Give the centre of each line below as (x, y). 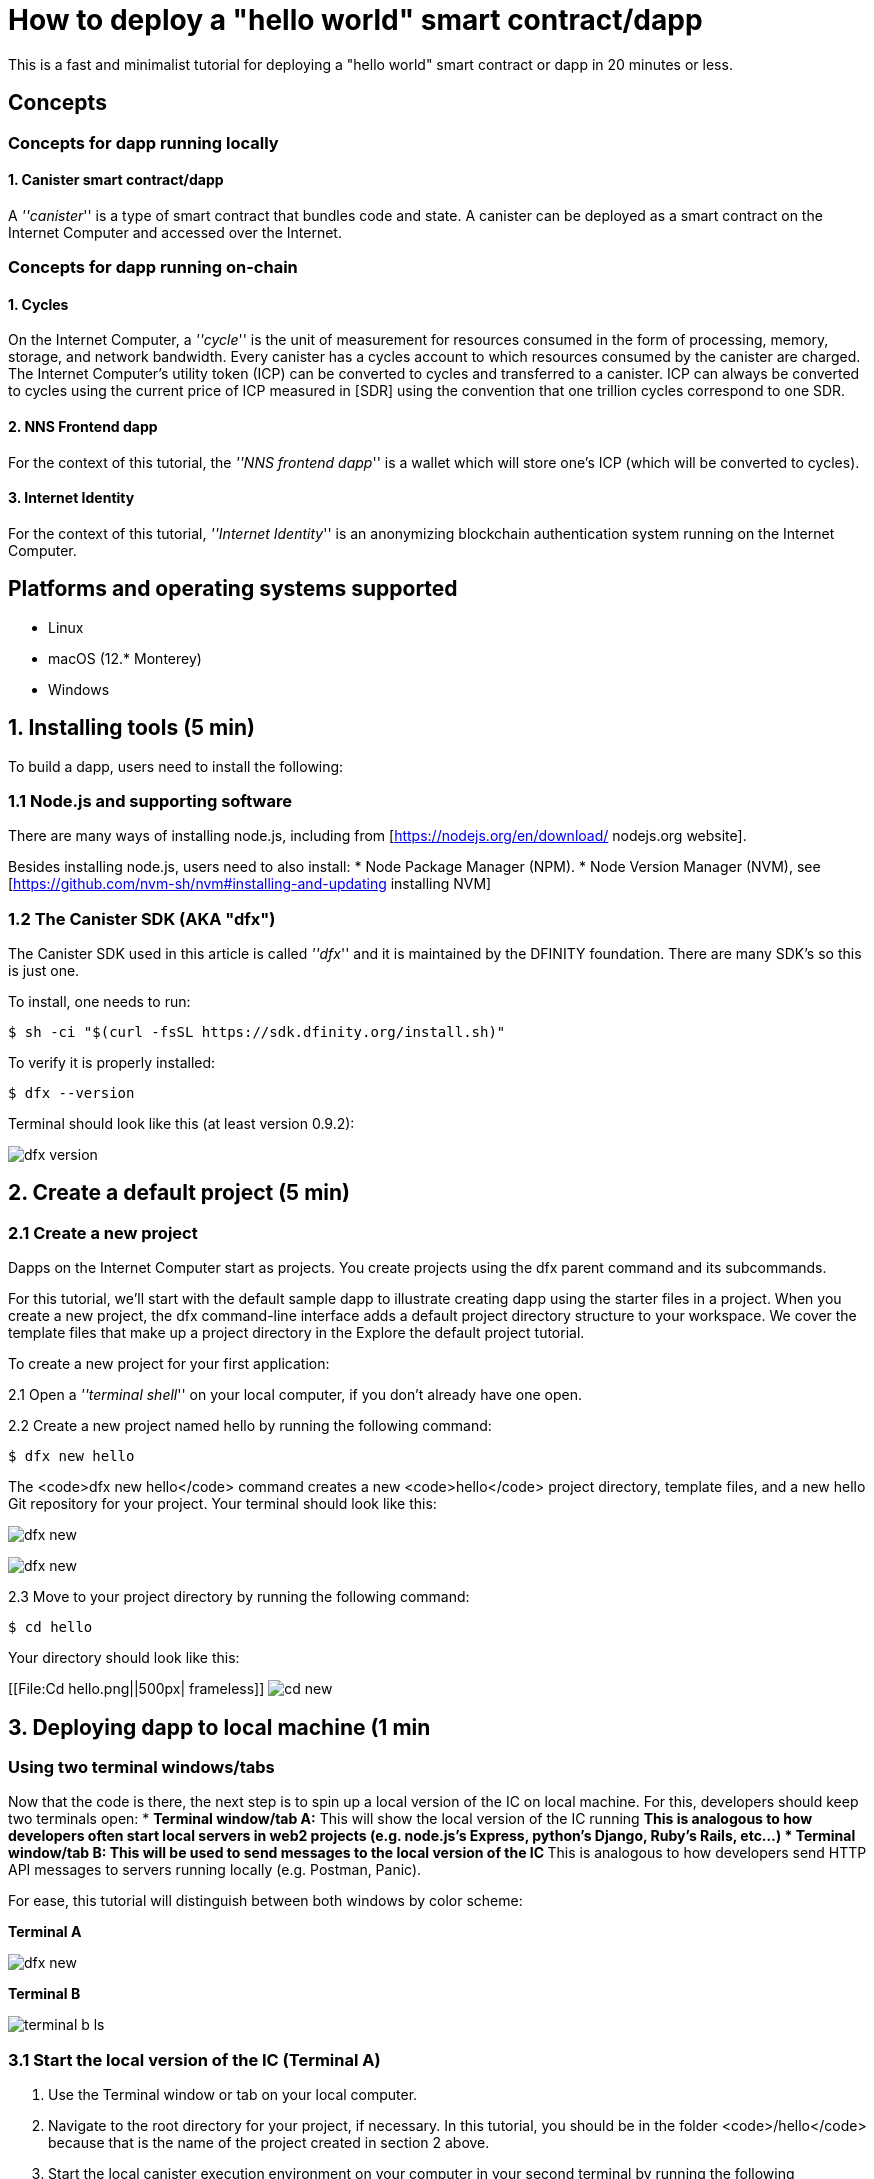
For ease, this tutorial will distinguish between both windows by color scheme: (265, 1901)
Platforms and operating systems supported (233, 589)
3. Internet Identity (71, 498)
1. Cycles (38, 304)
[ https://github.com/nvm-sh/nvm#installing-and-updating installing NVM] (250, 884)
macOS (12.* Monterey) (125, 658)
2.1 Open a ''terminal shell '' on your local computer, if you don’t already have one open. (295, 1395)
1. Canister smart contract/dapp (116, 180)
